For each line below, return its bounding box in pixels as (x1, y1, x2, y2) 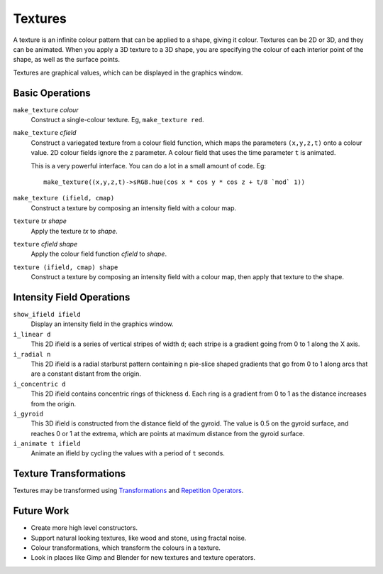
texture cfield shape (13, 239, 78, 248)
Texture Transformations (13, 467, 126, 480)
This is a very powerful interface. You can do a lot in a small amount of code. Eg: (30, 161, 266, 170)
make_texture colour (13, 105, 79, 114)
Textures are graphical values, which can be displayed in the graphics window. (13, 68, 243, 77)
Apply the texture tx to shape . (30, 227, 118, 235)
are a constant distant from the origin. (30, 369, 142, 378)
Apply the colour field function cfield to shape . (30, 249, 167, 259)
